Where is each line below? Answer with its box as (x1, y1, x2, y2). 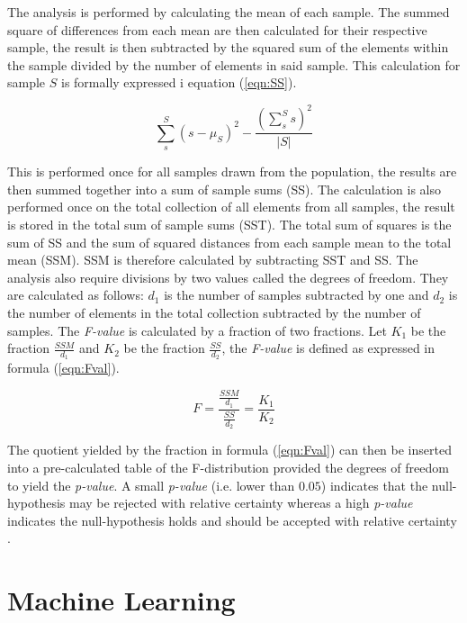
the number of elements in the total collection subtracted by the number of (7, 303, 421, 322)
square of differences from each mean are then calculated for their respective (7, 20, 427, 39)
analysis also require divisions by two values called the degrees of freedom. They (7, 267, 449, 286)
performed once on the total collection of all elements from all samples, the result (7, 197, 455, 216)
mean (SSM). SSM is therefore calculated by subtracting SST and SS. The (7, 250, 418, 269)
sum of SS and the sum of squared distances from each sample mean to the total (7, 232, 452, 251)
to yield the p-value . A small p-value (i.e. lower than (7, 475, 295, 494)
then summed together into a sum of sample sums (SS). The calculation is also (7, 179, 441, 198)
